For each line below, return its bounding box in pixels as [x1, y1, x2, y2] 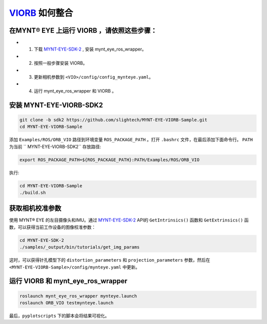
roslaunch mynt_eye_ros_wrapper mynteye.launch [19, 293, 137, 299]
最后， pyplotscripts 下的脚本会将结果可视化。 [9, 313, 110, 319]
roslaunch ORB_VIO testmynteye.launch [19, 300, 114, 306]
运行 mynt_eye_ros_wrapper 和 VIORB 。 [34, 88, 117, 94]
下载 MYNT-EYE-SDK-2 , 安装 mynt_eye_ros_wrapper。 [34, 46, 147, 52]
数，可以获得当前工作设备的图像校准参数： [9, 224, 96, 230]
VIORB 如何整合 [9, 7, 73, 18]
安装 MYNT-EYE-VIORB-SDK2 [9, 101, 103, 109]
